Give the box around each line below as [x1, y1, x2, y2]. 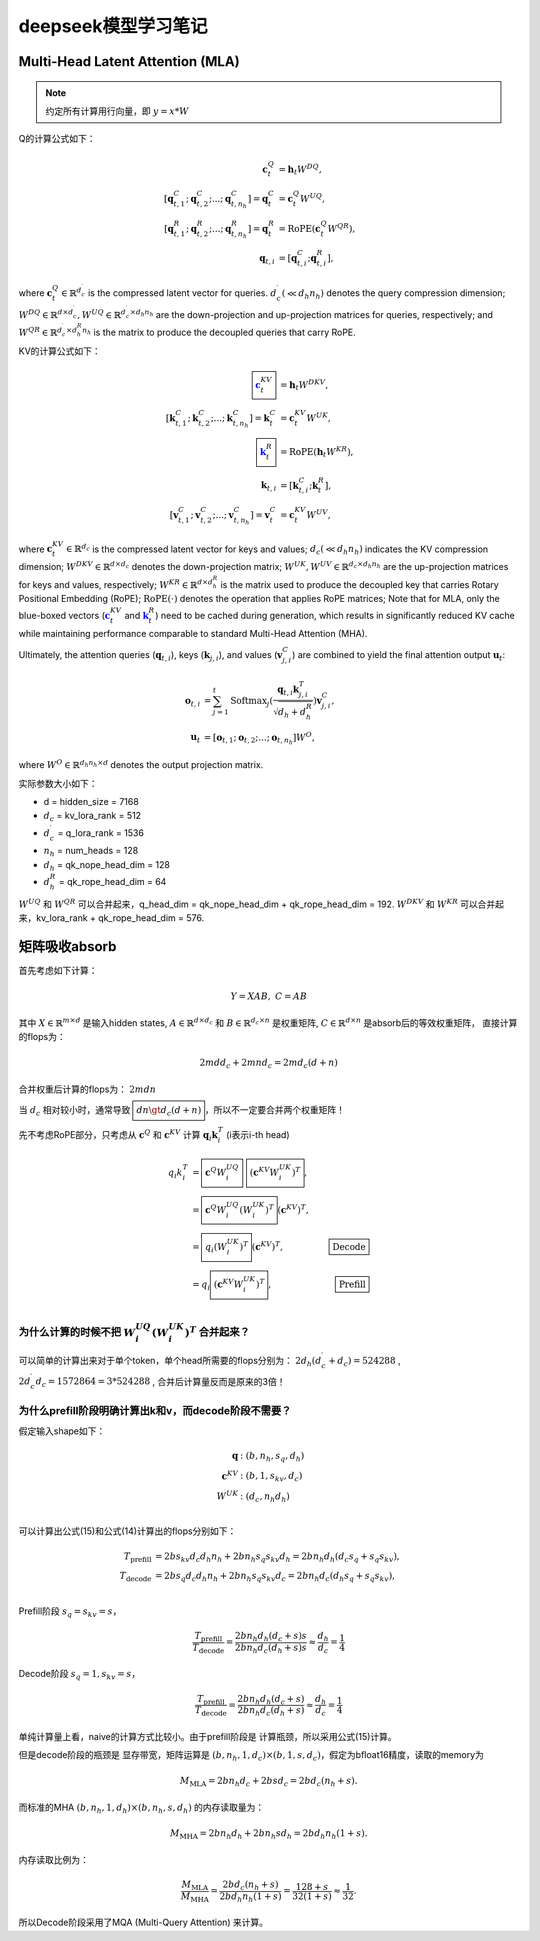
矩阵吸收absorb [18, 938, 117, 955]
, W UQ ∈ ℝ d [76, 308, 127, 320]
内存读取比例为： [18, 1853, 89, 1865]
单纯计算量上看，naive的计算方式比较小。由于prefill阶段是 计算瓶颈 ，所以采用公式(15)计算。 [18, 1730, 397, 1742]
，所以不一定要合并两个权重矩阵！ [204, 1104, 345, 1116]
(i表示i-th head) [226, 1128, 290, 1140]
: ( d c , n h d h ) [240, 1490, 290, 1504]
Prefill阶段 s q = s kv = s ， [18, 1605, 122, 1619]
